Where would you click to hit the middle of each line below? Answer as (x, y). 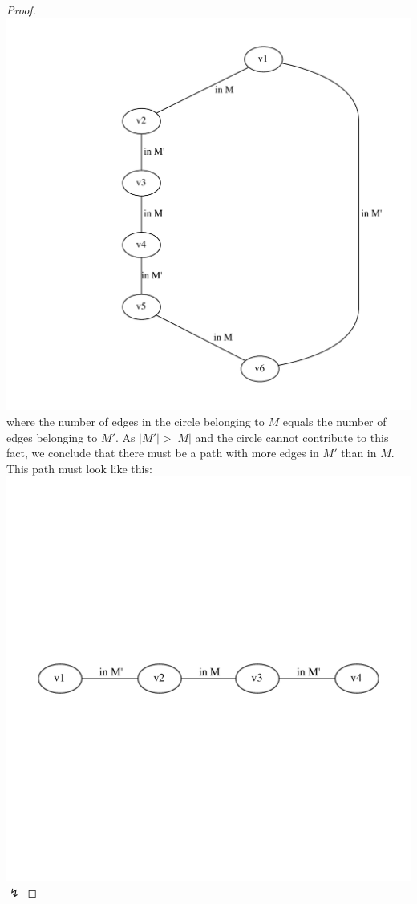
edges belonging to (52, 437)
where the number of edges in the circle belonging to (136, 421)
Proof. (21, 10)
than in (359, 453)
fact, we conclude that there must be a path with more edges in (163, 453)
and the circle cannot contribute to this (292, 437)
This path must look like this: (79, 468)
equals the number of (334, 421)
